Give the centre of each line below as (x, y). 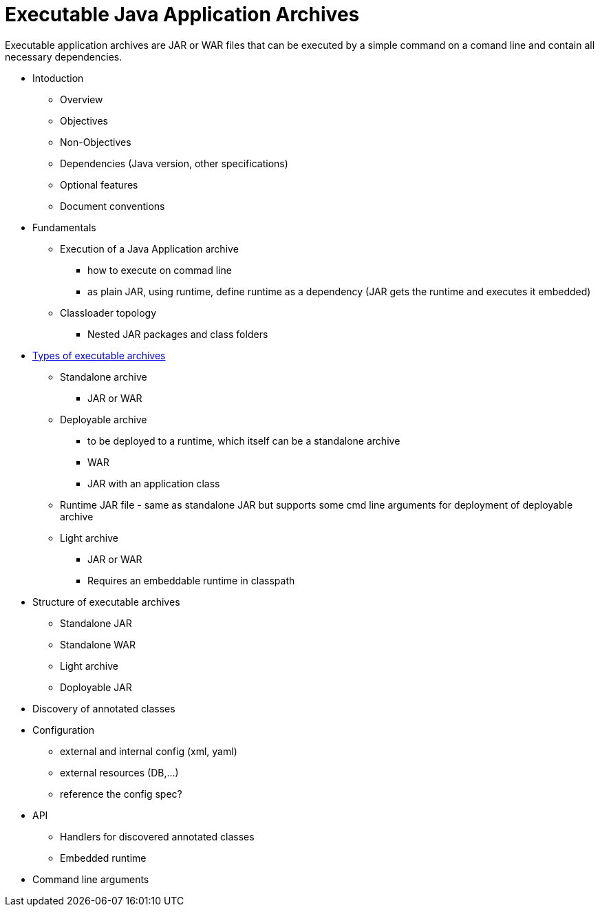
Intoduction (58, 78)
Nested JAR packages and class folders (178, 334)
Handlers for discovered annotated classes (157, 836)
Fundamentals (64, 227)
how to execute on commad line (160, 270)
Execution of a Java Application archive (149, 248)
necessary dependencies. (64, 56)
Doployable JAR (96, 687)
